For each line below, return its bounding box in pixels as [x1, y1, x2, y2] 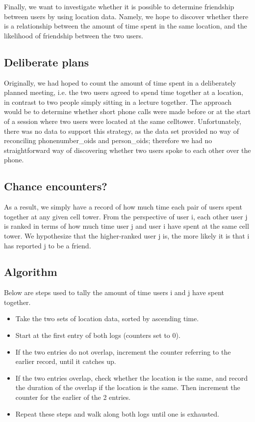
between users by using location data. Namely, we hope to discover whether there [4, 11, 249, 21]
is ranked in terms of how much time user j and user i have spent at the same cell [4, 221, 249, 231]
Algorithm [4, 264, 57, 279]
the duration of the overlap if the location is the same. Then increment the [15, 382, 240, 392]
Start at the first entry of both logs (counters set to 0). [15, 330, 180, 340]
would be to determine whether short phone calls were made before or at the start [4, 106, 251, 117]
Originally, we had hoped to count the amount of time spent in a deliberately [4, 77, 236, 88]
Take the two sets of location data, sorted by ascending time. [15, 313, 199, 324]
